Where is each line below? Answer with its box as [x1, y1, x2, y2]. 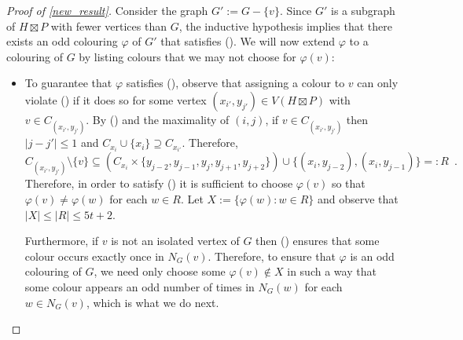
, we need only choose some [94, 263, 226, 280]
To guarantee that [24, 75, 112, 91]
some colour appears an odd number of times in [24, 279, 255, 294]
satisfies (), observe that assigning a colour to [126, 75, 345, 91]
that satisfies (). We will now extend [160, 33, 336, 49]
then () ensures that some [255, 232, 380, 249]
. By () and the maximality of [86, 111, 230, 127]
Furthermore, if [24, 232, 99, 249]
